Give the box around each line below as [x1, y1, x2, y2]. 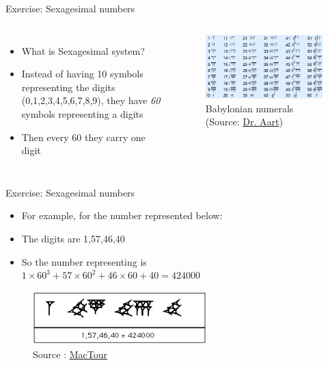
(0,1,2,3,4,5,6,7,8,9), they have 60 [21, 93, 161, 108]
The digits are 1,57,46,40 [21, 231, 125, 245]
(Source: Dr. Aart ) [205, 114, 283, 129]
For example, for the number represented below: [21, 208, 223, 223]
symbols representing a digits [21, 106, 143, 121]
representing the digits [21, 79, 115, 94]
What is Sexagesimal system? [21, 43, 145, 58]
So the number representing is [21, 254, 147, 268]
